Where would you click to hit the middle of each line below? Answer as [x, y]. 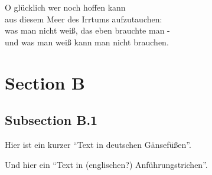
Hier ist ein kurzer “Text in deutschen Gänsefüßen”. [98, 144]
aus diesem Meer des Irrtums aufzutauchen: [84, 19]
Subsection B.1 [51, 120]
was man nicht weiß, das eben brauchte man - [87, 30]
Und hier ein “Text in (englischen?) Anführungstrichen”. [106, 164]
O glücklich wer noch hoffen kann [65, 7]
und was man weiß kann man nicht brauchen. [87, 42]
